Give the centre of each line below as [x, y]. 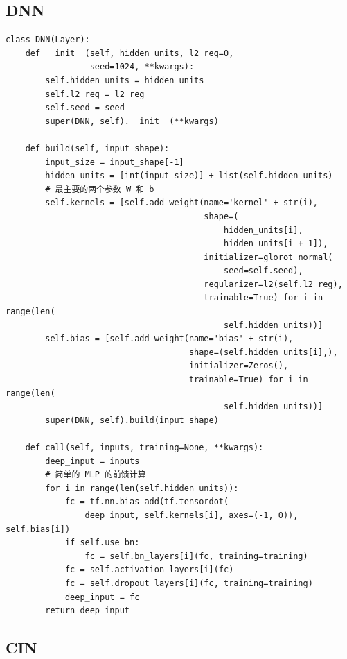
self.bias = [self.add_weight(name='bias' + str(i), [169, 339]
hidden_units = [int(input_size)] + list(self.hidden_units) [189, 176]
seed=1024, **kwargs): [142, 67]
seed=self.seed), [264, 271]
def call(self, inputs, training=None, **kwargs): [144, 448]
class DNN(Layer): [48, 40]
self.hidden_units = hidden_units [125, 80]
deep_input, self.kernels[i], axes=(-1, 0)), [192, 515]
